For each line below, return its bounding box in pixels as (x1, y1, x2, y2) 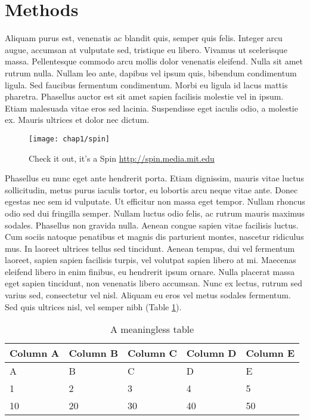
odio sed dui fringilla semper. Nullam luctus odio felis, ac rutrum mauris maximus (5, 206, 305, 219)
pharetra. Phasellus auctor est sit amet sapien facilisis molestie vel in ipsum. (5, 90, 284, 103)
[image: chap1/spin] (29, 134, 110, 143)
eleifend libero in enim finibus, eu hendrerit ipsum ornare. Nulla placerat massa (5, 265, 295, 277)
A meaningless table (110, 322, 194, 336)
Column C (128, 346, 177, 360)
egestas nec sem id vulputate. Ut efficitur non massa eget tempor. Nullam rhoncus (5, 195, 305, 208)
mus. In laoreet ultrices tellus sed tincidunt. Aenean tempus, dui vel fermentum (5, 242, 295, 254)
